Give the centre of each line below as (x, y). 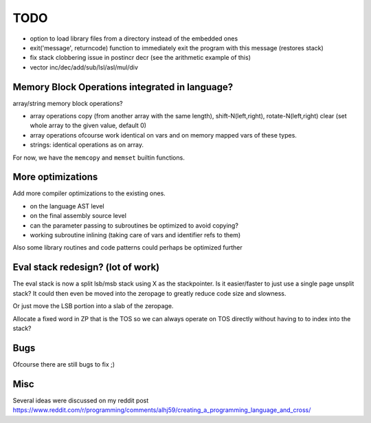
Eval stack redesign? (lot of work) (86, 267)
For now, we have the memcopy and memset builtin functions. (99, 158)
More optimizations (55, 177)
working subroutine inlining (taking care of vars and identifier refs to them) (135, 235)
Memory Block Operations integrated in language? (123, 87)
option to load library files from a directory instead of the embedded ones (134, 39)
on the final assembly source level (78, 216)
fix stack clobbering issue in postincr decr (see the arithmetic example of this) (140, 58)
